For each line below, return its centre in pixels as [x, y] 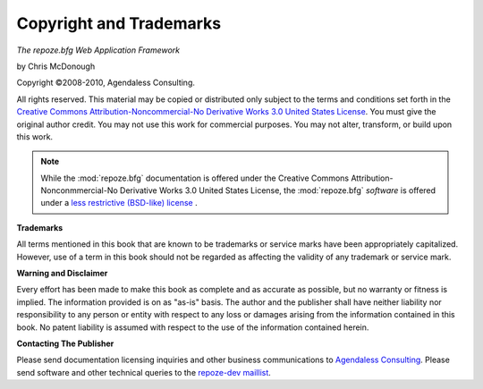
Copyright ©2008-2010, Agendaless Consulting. [106, 83]
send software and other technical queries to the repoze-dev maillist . [144, 372]
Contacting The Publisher [65, 343]
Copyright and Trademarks [119, 23]
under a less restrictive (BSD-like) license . [119, 203]
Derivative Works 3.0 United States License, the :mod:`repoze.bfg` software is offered [278, 190]
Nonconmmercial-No [79, 190]
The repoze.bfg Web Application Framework [98, 50]
